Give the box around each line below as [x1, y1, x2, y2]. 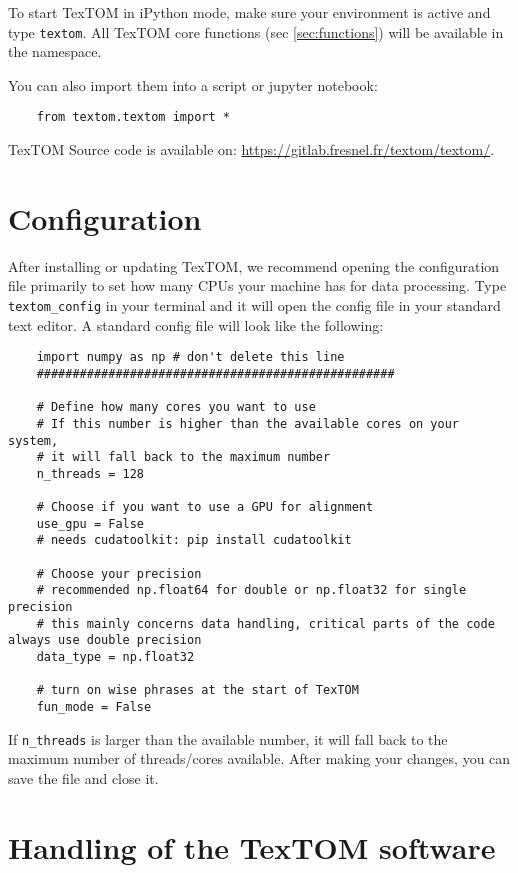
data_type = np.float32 [36, 650, 195, 665]
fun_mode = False [36, 700, 152, 715]
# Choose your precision [36, 566, 202, 581]
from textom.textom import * [36, 110, 230, 125]
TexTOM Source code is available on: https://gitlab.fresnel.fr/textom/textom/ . [8, 139, 495, 160]
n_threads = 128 [36, 466, 145, 481]
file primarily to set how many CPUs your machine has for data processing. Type [8, 275, 507, 296]
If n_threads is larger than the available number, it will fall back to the [8, 728, 448, 749]
